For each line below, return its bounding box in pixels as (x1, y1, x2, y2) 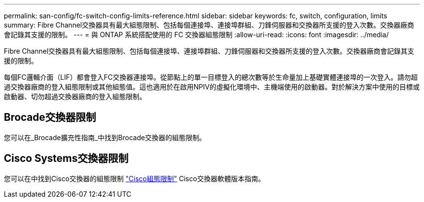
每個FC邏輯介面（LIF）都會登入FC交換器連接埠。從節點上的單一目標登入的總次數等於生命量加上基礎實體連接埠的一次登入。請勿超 (4, 73, 418, 81)
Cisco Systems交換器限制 (4, 152, 129, 165)
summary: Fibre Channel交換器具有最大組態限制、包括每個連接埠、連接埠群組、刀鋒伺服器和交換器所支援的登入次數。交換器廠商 (4, 21, 414, 29)
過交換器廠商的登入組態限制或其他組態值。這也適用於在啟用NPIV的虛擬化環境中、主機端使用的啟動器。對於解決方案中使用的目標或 (4, 83, 420, 91)
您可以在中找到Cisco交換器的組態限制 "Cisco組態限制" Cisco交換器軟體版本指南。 (4, 174, 265, 183)
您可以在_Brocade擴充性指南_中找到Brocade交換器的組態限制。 (4, 133, 206, 142)
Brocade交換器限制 (4, 111, 96, 124)
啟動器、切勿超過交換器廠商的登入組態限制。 (4, 92, 146, 101)
